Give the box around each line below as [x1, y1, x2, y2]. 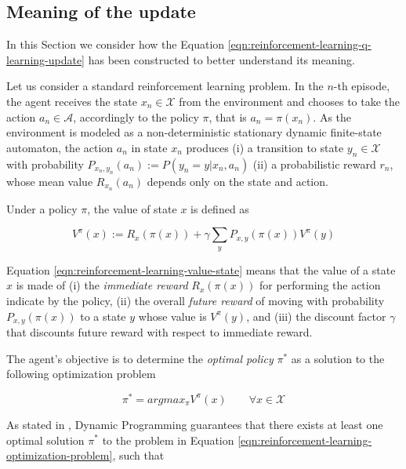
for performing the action [259, 277, 381, 293]
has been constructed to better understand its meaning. [88, 51, 356, 67]
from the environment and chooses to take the [179, 93, 401, 109]
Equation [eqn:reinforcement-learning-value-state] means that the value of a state [6, 261, 396, 278]
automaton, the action [6, 139, 114, 155]
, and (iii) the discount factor [246, 307, 386, 324]
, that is [208, 108, 247, 125]
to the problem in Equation [102, 431, 234, 448]
